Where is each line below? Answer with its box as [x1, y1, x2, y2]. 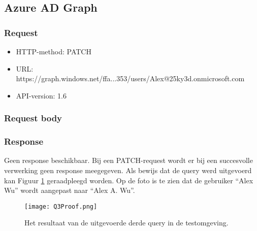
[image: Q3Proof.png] [24, 203, 98, 210]
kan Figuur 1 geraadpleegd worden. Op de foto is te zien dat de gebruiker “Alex [4, 175, 253, 185]
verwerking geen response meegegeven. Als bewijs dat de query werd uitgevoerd [4, 165, 252, 176]
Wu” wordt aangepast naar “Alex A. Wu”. [4, 185, 135, 195]
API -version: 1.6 [16, 90, 67, 101]
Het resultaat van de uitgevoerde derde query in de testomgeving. [24, 217, 229, 228]
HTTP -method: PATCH [16, 46, 91, 56]
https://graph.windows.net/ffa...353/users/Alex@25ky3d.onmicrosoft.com [16, 73, 245, 84]
